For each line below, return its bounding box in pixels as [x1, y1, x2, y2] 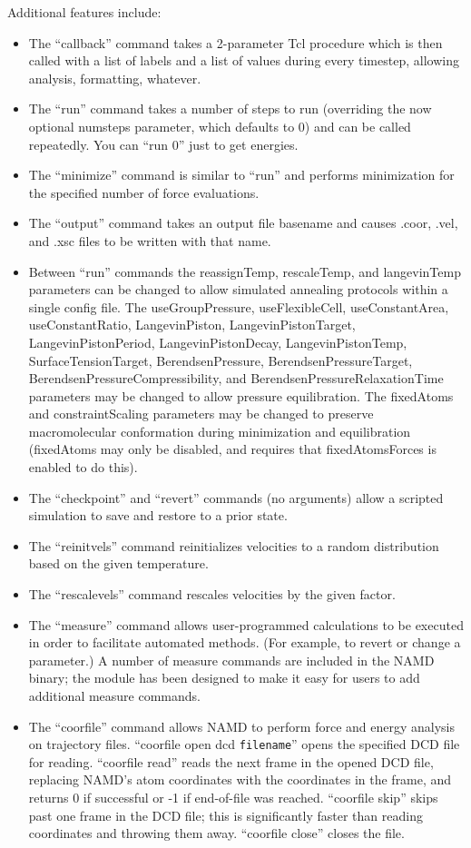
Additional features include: [7, 3, 162, 21]
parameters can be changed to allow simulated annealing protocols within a [28, 280, 448, 299]
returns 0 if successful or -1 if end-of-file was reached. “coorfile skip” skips [28, 788, 438, 807]
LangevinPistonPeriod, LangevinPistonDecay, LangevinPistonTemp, [28, 332, 407, 351]
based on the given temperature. [28, 554, 209, 573]
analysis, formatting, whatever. [28, 68, 201, 87]
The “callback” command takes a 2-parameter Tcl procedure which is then [28, 33, 443, 52]
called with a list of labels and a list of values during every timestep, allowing [28, 51, 459, 70]
